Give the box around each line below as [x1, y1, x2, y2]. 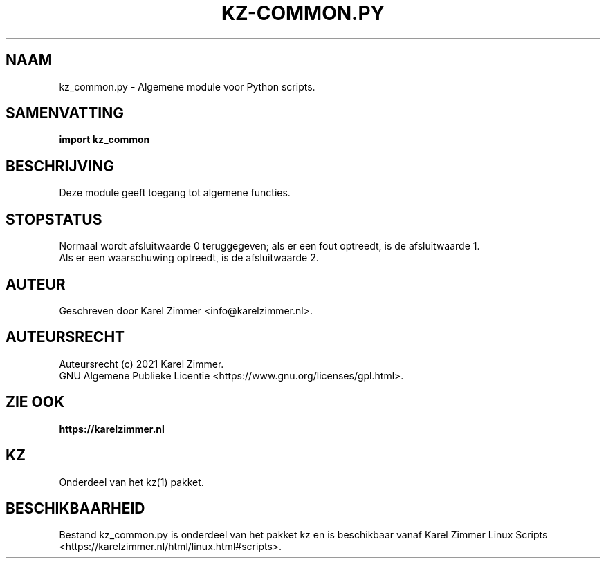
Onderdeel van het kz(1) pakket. [59, 476, 204, 488]
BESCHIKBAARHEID [6, 499, 145, 517]
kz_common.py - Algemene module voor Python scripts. [59, 80, 315, 93]
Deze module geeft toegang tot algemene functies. [59, 187, 291, 199]
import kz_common [59, 133, 150, 146]
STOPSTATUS [6, 210, 102, 228]
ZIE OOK [6, 393, 65, 411]
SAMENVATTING [6, 104, 124, 122]
